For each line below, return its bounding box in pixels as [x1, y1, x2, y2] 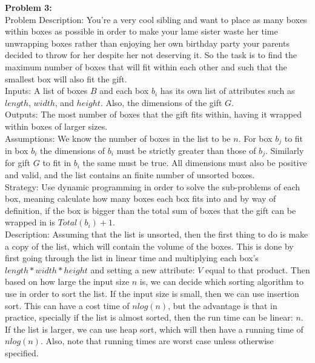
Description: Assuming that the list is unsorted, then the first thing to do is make [5, 228, 308, 240]
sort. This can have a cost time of [5, 299, 130, 311]
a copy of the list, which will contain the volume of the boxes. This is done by [5, 239, 294, 252]
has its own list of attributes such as [160, 84, 295, 97]
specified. [5, 346, 39, 359]
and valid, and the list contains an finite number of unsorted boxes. [5, 168, 255, 181]
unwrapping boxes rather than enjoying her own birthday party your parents [5, 36, 290, 49]
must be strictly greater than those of [116, 144, 256, 156]
